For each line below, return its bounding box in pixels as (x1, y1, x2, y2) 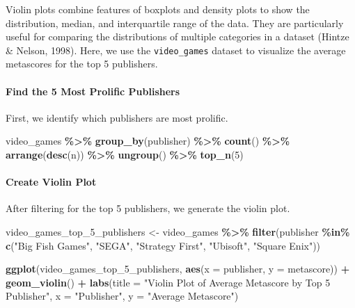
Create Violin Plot (6, 175, 97, 189)
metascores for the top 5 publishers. (6, 56, 158, 71)
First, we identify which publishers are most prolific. (6, 110, 228, 124)
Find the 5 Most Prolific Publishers (6, 83, 180, 98)
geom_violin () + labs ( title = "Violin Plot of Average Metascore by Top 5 (6, 275, 331, 289)
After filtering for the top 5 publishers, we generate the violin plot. (6, 201, 290, 216)
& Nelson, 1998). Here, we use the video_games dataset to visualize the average (6, 42, 346, 57)
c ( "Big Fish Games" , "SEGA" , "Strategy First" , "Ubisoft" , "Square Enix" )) (6, 238, 321, 252)
